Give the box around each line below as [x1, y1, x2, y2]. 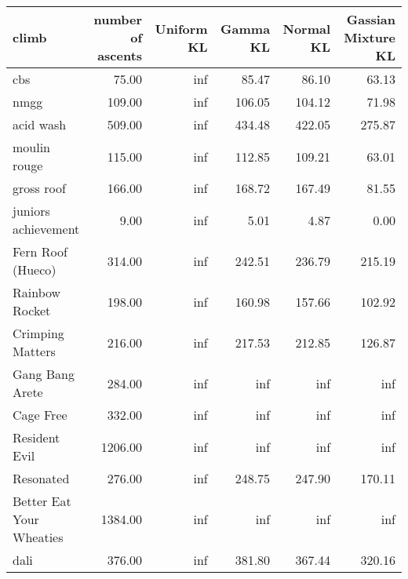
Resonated [13, 469, 70, 487]
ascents [97, 46, 143, 64]
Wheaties [13, 528, 64, 546]
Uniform [155, 19, 208, 38]
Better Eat [13, 492, 71, 510]
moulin [13, 138, 51, 156]
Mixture [344, 28, 395, 46]
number [93, 10, 143, 28]
